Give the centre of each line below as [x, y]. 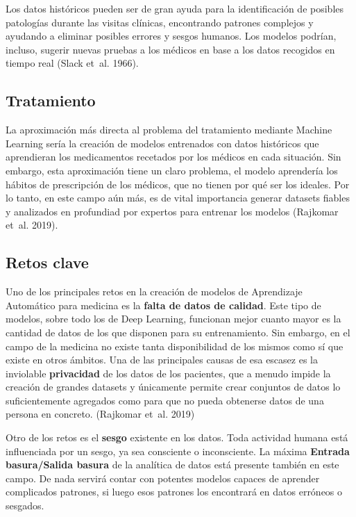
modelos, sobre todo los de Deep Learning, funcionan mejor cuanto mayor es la [173, 319]
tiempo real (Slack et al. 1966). [72, 63]
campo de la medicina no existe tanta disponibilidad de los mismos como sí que [175, 346]
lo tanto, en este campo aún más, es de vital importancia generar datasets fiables [178, 198]
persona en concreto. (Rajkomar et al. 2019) [100, 414]
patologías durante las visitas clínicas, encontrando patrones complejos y [160, 22]
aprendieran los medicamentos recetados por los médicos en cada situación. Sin [173, 157]
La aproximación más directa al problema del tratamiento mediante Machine [169, 130]
